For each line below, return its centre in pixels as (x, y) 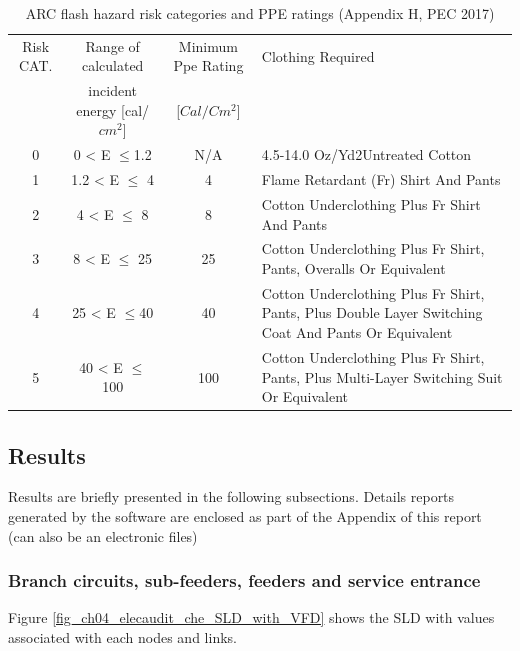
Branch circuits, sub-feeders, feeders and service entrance (244, 580)
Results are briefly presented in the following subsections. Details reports (231, 496)
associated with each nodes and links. (122, 636)
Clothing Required (318, 55)
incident (112, 90)
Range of (112, 45)
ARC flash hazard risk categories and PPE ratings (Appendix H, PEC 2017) (260, 13)
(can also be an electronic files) (103, 535)
